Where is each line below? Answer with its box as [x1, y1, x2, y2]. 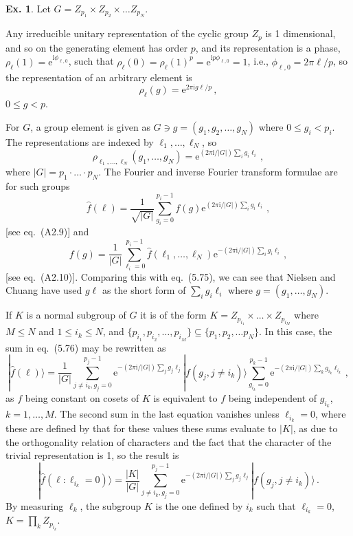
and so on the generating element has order [5, 40, 188, 54]
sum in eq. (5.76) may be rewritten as [5, 340, 166, 354]
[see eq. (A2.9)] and [5, 224, 89, 239]
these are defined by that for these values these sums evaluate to [5, 421, 277, 435]
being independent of [228, 390, 317, 405]
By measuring [5, 498, 64, 513]
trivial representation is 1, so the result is [5, 448, 179, 462]
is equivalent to [153, 390, 218, 405]
